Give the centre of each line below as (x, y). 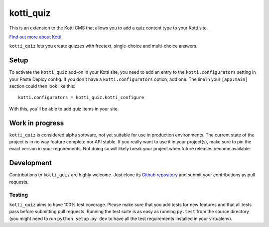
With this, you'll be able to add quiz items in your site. (64, 109)
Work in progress (37, 123)
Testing (19, 195)
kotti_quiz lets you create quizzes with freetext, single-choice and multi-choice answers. (103, 46)
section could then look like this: (42, 86)
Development (31, 163)
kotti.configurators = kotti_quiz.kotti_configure (81, 98)
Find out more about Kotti (35, 37)
